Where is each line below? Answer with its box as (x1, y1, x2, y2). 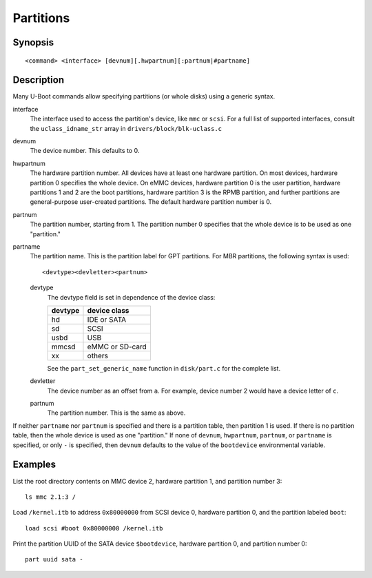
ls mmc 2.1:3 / (25, 493, 76, 501)
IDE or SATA (87, 314, 127, 324)
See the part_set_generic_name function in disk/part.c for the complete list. (47, 364, 281, 372)
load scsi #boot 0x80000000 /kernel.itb (25, 524, 163, 532)
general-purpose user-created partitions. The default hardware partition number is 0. (30, 198, 272, 206)
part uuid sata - (25, 555, 83, 564)
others (87, 351, 108, 360)
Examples (12, 459, 56, 471)
